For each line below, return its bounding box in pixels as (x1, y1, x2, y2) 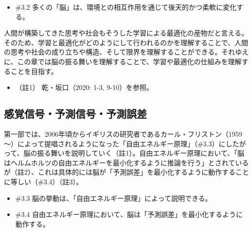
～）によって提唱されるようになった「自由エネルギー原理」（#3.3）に (4, 138, 226, 148)
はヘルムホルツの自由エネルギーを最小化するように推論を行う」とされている (4, 157, 249, 167)
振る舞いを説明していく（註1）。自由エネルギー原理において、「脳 (37, 148, 245, 158)
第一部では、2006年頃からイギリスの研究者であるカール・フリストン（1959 (4, 128, 242, 139)
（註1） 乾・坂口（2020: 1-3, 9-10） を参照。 (15, 82, 153, 92)
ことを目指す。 (10, 66, 58, 76)
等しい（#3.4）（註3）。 (10, 176, 83, 186)
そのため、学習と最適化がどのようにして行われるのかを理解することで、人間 (4, 37, 248, 47)
